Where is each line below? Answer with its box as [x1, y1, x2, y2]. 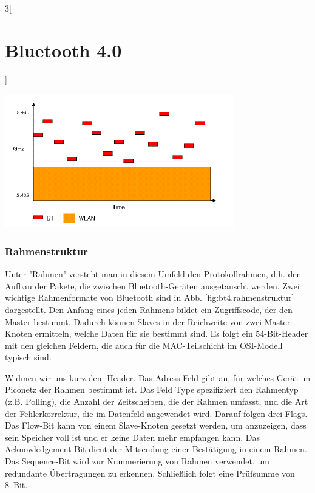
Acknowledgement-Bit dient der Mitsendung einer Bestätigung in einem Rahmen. [5, 443, 307, 455]
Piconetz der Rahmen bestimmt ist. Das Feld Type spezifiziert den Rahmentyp [5, 383, 299, 396]
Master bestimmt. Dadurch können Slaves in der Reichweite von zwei [5, 315, 262, 328]
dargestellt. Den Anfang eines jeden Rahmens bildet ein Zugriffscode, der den [5, 303, 293, 315]
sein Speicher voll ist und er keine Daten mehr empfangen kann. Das [5, 430, 260, 443]
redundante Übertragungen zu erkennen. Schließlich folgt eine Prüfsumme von [5, 466, 295, 479]
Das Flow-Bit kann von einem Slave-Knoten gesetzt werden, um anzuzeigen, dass [5, 419, 307, 432]
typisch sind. [5, 351, 52, 364]
